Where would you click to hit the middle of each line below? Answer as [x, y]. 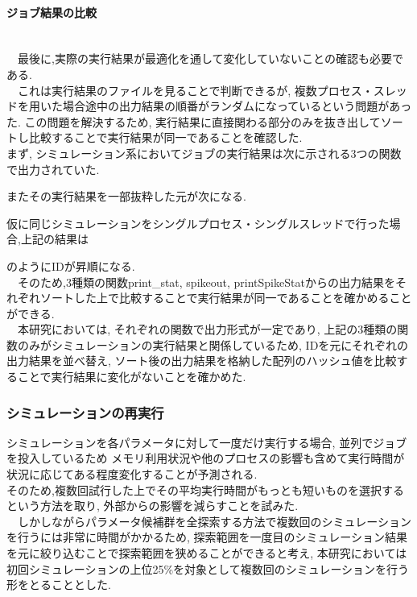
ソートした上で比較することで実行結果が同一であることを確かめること [226, 298]
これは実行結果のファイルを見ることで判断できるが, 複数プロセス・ [195, 90]
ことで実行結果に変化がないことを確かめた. [132, 377]
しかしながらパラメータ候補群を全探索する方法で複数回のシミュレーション [215, 521]
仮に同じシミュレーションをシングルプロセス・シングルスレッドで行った [198, 223]
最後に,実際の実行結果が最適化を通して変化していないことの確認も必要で [210, 58]
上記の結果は [54, 239]
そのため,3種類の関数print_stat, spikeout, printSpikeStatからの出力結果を [206, 282]
